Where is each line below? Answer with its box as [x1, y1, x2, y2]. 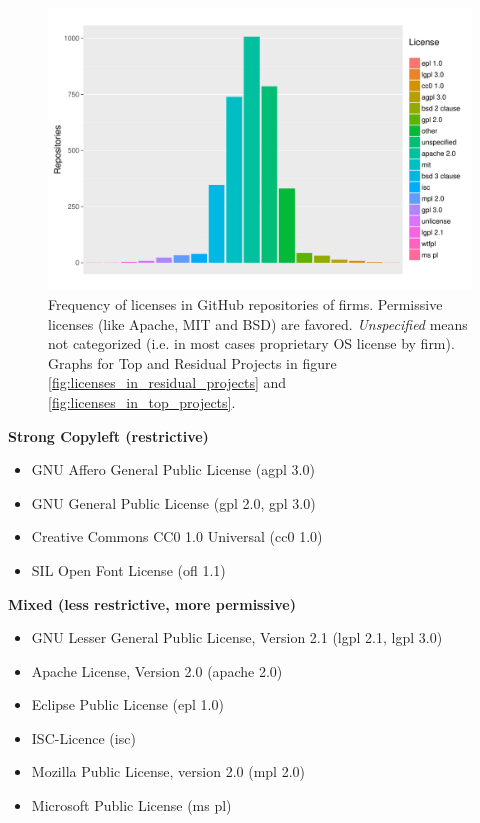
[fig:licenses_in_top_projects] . [48, 391, 236, 412]
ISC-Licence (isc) [31, 727, 136, 748]
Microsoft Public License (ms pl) [31, 795, 232, 816]
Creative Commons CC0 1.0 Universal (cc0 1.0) [31, 526, 323, 547]
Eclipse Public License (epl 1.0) [31, 694, 224, 715]
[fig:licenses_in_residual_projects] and [48, 372, 287, 393]
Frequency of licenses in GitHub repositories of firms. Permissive [48, 293, 443, 314]
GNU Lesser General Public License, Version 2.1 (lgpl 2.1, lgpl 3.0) [31, 627, 443, 648]
